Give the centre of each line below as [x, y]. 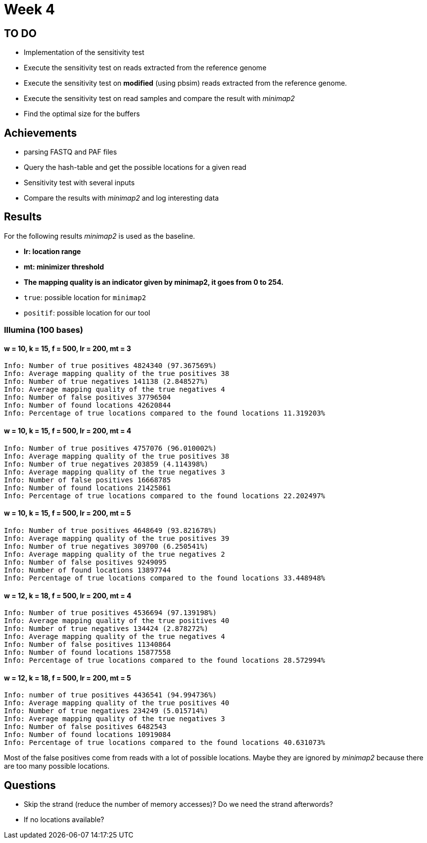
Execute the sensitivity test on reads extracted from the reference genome [145, 68]
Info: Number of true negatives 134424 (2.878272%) [106, 629]
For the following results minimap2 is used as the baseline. [100, 236]
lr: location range [52, 251]
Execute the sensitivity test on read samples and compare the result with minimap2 [159, 99]
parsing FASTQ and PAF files [71, 152]
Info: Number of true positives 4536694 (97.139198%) [110, 613]
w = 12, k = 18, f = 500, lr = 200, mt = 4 [68, 595]
